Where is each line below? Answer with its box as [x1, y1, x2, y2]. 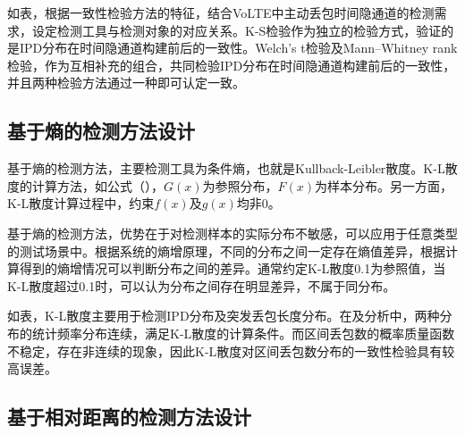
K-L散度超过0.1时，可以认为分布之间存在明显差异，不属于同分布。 [7, 276, 396, 295]
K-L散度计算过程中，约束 [7, 194, 155, 213]
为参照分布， [202, 176, 278, 195]
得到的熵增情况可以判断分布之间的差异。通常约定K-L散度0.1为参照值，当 [19, 259, 446, 278]
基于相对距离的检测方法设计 [7, 403, 251, 430]
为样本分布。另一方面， [315, 176, 452, 195]
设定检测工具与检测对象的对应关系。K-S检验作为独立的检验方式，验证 [31, 21, 442, 39]
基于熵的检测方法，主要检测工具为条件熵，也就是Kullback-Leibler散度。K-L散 [7, 159, 458, 178]
